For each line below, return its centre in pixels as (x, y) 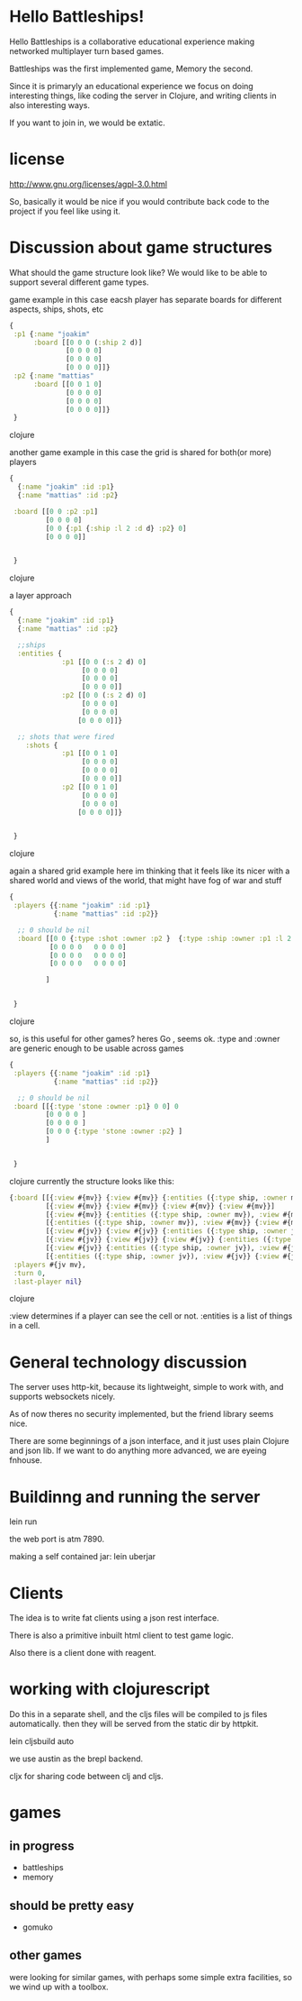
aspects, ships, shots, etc (57, 309)
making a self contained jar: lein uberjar (83, 1557)
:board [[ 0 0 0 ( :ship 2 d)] (88, 343)
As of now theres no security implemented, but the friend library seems (142, 1414)
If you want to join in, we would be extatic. (88, 123)
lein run (23, 1521)
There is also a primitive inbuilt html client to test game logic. (121, 1636)
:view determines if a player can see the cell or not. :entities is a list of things (151, 1316)
